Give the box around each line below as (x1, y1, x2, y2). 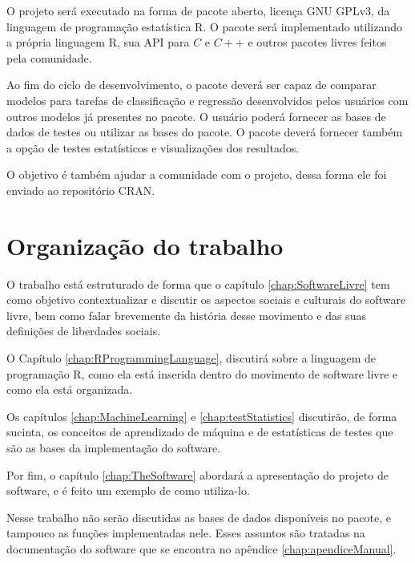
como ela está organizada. (6, 381, 133, 398)
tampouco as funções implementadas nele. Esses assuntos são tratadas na (6, 525, 365, 541)
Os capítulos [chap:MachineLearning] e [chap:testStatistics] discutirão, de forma (6, 407, 397, 424)
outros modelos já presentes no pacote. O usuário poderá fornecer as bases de (6, 107, 386, 124)
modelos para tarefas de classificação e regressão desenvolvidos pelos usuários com (6, 91, 409, 108)
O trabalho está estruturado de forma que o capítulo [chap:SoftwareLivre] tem (6, 275, 390, 292)
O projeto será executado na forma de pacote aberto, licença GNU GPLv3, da (6, 2, 390, 18)
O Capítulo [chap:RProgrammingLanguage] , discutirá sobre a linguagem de (6, 350, 377, 367)
